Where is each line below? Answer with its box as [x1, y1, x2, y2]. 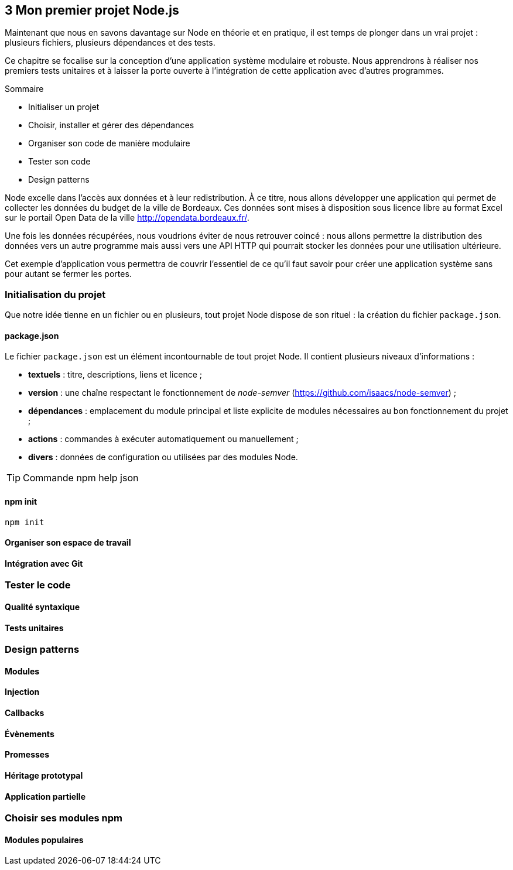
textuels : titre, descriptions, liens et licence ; [28, 369, 203, 380]
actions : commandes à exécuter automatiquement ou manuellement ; [28, 434, 299, 444]
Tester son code [28, 156, 91, 167]
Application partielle [5, 791, 85, 802]
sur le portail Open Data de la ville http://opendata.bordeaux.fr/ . [5, 213, 249, 223]
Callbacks [5, 708, 45, 718]
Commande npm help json [23, 472, 139, 484]
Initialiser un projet [28, 102, 100, 112]
